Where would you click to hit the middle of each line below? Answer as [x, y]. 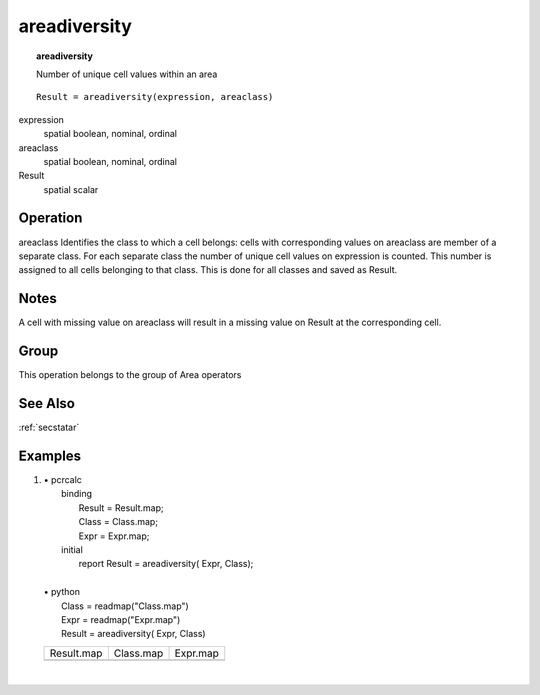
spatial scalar [71, 189]
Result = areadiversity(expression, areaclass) [155, 97]
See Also [46, 403]
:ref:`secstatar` [49, 427]
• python [61, 592]
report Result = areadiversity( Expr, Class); [166, 564]
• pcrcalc [62, 479]
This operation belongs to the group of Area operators [130, 375]
